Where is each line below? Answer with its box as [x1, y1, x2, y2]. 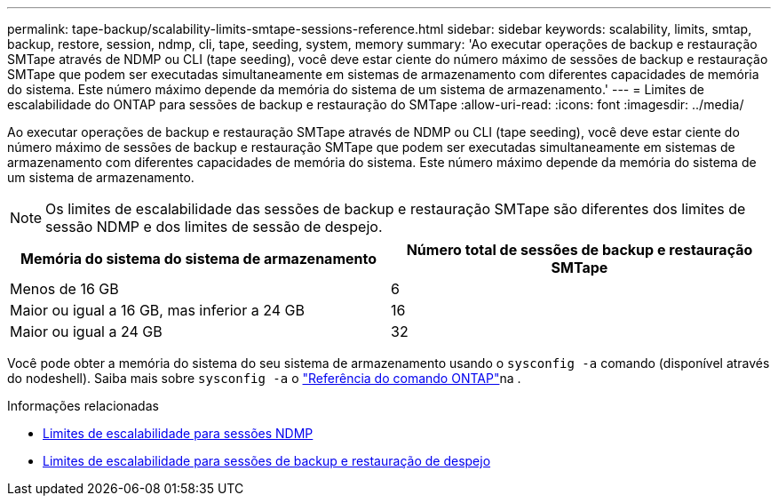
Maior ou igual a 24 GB [10, 323, 163, 340]
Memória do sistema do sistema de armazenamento [20, 250, 377, 267]
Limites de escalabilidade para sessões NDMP [43, 426, 314, 441]
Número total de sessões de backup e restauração [406, 241, 753, 259]
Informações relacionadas [7, 398, 159, 413]
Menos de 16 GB [10, 280, 119, 298]
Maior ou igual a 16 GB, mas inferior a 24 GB [10, 301, 305, 319]
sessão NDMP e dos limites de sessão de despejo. [45, 218, 383, 236]
